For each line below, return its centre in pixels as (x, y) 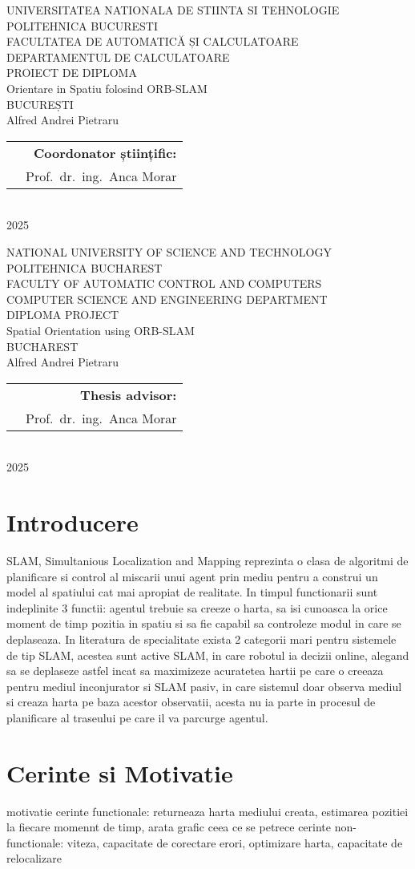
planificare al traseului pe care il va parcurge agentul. (137, 717)
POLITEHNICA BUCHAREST (85, 267)
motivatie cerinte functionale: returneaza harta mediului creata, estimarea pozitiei (207, 811)
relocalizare (34, 858)
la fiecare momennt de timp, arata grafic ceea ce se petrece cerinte (169, 827)
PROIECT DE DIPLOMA (72, 73)
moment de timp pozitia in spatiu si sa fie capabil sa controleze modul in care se (204, 623)
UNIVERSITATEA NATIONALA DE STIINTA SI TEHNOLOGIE (173, 10)
